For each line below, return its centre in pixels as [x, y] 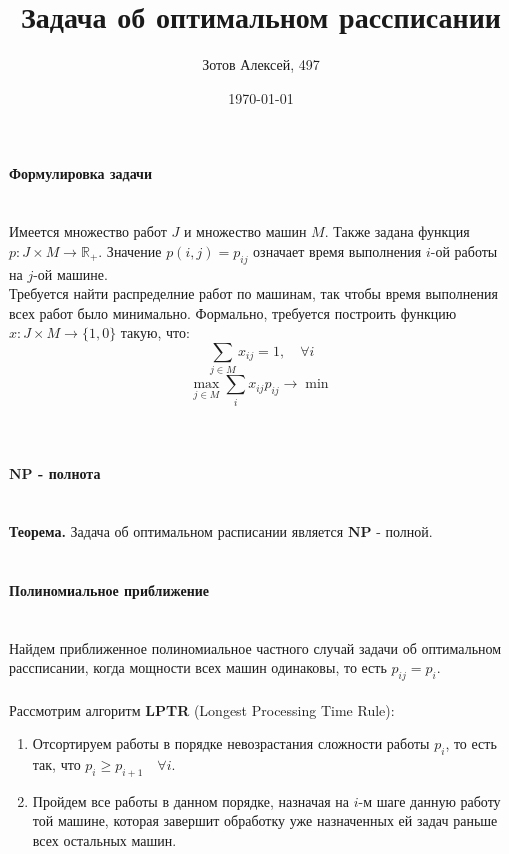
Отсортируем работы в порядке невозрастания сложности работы [231, 743]
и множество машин [245, 231]
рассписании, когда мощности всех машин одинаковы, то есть [198, 667]
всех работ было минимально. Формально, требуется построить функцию [233, 312]
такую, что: [155, 332]
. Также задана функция [397, 231]
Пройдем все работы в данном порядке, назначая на [190, 800]
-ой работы [464, 250]
